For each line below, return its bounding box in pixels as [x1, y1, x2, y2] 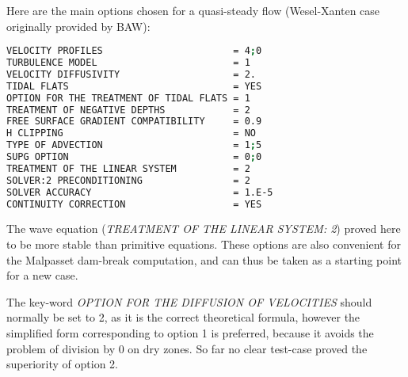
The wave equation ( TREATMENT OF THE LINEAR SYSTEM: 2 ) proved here [6, 220, 401, 237]
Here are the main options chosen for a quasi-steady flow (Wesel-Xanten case [6, 2, 380, 18]
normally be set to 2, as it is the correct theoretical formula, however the [6, 309, 360, 326]
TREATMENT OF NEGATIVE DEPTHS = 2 [6, 104, 250, 116]
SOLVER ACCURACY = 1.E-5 [6, 186, 273, 198]
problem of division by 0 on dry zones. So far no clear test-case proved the [6, 340, 368, 356]
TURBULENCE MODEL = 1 [6, 57, 250, 69]
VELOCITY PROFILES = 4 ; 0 [6, 45, 262, 57]
